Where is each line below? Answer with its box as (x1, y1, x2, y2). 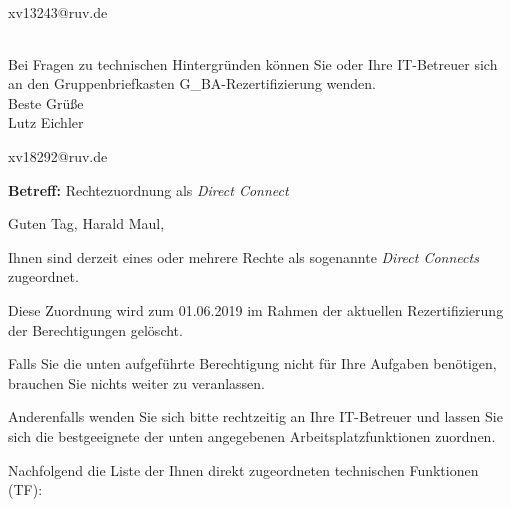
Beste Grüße (8, 92, 84, 113)
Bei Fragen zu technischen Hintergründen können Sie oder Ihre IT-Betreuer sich (8, 53, 498, 74)
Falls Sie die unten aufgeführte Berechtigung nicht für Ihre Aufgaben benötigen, (8, 353, 497, 374)
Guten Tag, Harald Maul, (8, 213, 165, 234)
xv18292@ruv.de (8, 145, 108, 166)
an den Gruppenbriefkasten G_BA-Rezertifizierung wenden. (8, 73, 376, 94)
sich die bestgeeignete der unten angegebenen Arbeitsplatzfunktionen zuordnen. (8, 425, 496, 446)
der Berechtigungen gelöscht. (8, 319, 183, 340)
